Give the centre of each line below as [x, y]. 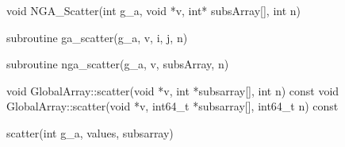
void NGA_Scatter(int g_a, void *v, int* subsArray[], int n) [154, 10]
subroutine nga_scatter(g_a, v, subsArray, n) [118, 64]
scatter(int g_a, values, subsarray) [90, 132]
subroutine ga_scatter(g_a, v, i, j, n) [97, 37]
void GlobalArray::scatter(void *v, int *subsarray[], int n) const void [173, 90]
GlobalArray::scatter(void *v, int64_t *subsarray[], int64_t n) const [172, 106]
